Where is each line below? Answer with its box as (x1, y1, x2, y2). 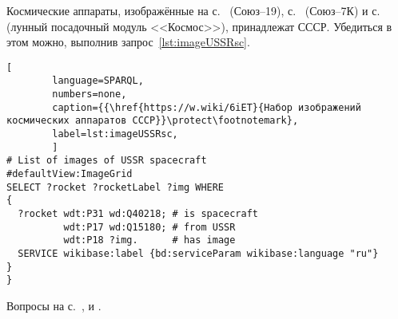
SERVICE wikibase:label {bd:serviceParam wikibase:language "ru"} (18, 247, 379, 259)
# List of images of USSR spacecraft (6, 155, 207, 167)
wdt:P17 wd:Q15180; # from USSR (63, 221, 236, 233)
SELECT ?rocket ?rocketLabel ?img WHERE (6, 181, 225, 193)
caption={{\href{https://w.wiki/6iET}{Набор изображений (52, 101, 361, 113)
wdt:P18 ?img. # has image (63, 234, 236, 246)
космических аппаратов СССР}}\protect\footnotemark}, (6, 115, 299, 127)
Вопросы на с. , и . (6, 297, 101, 313)
